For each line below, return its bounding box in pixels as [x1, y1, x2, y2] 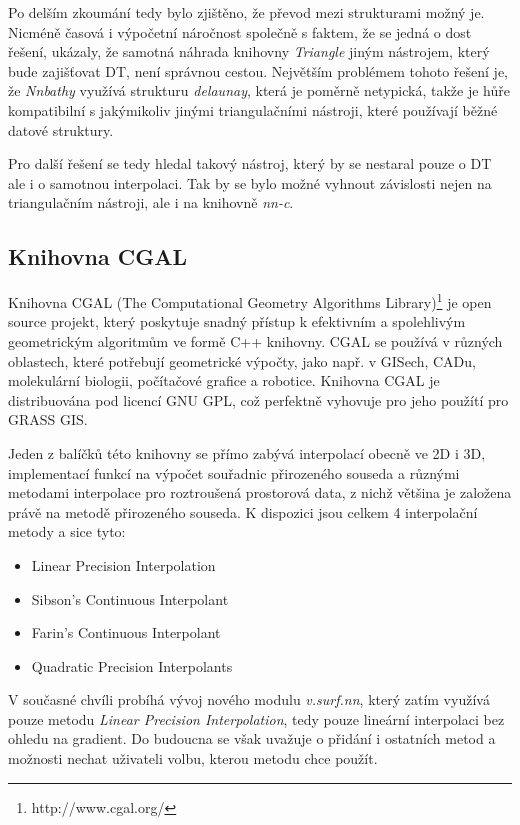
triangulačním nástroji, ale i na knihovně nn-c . [8, 192, 294, 213]
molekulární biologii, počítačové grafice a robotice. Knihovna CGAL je [8, 370, 440, 391]
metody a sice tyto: [8, 521, 126, 542]
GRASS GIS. [8, 409, 88, 430]
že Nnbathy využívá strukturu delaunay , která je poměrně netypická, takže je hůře [8, 80, 510, 101]
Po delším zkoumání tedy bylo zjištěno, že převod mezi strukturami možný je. [8, 2, 485, 22]
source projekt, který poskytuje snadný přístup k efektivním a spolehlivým [8, 311, 466, 332]
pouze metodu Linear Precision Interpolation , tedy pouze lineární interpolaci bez [8, 708, 505, 729]
